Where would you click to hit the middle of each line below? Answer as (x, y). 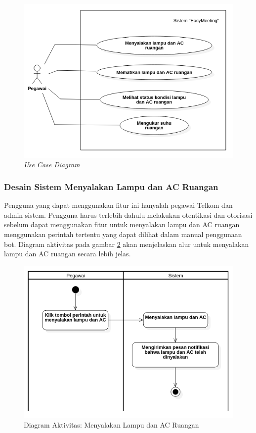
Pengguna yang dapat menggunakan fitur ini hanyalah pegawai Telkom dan (118, 205)
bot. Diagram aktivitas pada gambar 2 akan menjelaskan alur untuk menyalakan (127, 244)
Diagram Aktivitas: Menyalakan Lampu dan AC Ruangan (111, 424)
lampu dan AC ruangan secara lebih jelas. (67, 254)
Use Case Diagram (52, 165)
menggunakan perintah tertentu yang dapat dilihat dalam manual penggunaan (123, 234)
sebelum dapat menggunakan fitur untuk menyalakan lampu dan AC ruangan (122, 224)
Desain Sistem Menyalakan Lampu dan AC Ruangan (111, 186)
